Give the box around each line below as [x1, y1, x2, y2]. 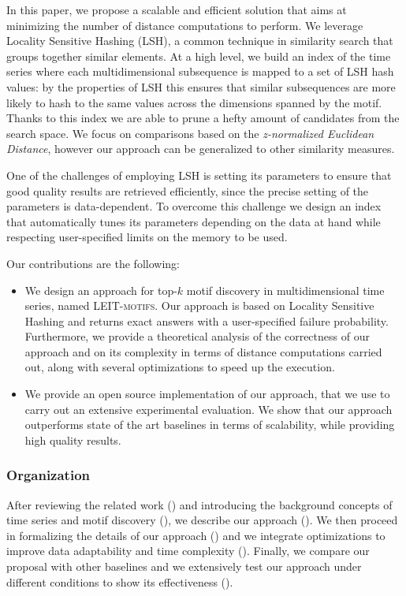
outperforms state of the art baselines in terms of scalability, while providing [24, 416, 395, 433]
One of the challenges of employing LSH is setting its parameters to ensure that [6, 166, 392, 183]
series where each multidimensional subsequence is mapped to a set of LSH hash [6, 63, 394, 80]
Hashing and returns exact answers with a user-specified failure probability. [24, 312, 389, 329]
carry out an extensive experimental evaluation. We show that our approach [24, 400, 393, 417]
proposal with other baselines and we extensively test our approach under [6, 558, 362, 575]
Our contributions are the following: [6, 255, 180, 271]
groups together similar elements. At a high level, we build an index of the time [6, 47, 391, 64]
